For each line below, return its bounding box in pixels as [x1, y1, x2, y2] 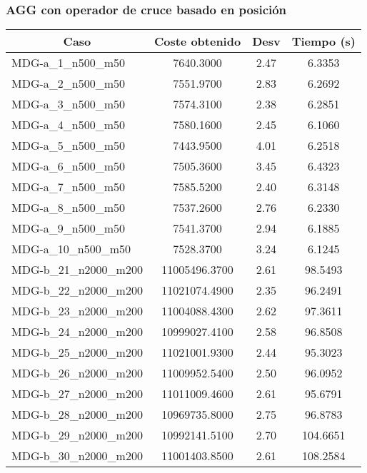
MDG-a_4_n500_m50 [11, 116, 126, 133]
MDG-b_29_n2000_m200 [11, 427, 143, 444]
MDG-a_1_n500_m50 [11, 54, 126, 71]
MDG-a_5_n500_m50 [11, 137, 126, 154]
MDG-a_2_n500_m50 [11, 75, 126, 92]
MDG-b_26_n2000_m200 [11, 365, 143, 382]
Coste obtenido [154, 33, 241, 50]
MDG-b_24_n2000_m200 [11, 323, 143, 340]
